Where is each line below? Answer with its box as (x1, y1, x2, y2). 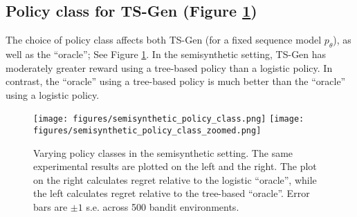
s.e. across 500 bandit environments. (86, 200, 239, 214)
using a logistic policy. (6, 87, 100, 102)
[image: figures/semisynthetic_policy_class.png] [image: (33, 114, 304, 124)
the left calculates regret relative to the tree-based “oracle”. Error (33, 186, 310, 200)
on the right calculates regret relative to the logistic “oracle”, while (33, 172, 317, 187)
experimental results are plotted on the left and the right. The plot (33, 159, 317, 173)
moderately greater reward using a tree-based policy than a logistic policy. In (6, 60, 333, 75)
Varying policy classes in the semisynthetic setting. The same (33, 145, 293, 160)
